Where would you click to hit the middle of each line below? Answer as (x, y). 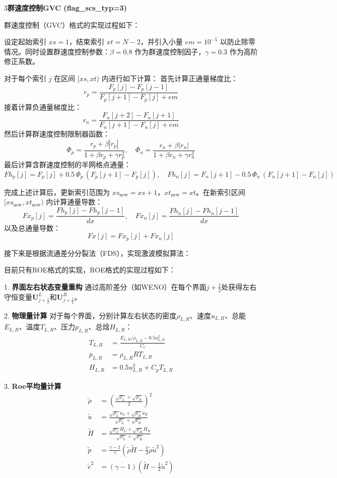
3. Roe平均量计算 (33, 386)
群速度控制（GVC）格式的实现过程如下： (72, 24)
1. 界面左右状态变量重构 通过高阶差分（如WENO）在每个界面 (105, 286)
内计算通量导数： (74, 202)
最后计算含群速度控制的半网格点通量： (68, 164)
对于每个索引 (25, 78)
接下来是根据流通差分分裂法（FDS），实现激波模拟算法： (97, 253)
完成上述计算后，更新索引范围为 (57, 192)
